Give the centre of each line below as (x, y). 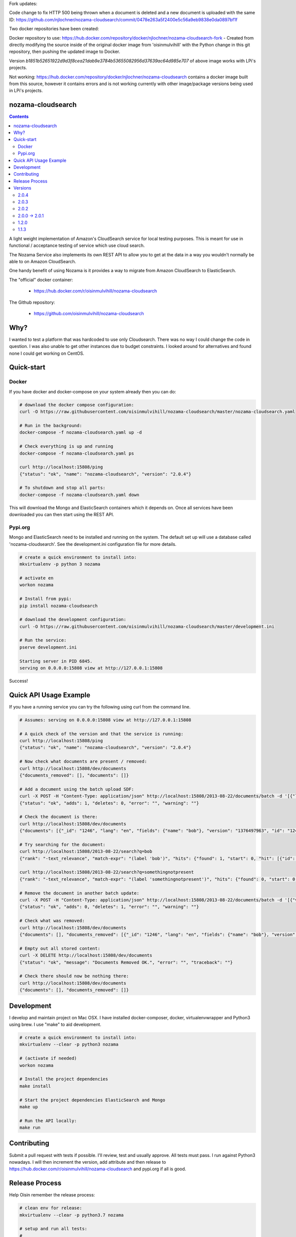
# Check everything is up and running (66, 446)
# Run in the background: (51, 425)
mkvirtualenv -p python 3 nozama (60, 564)
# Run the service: (43, 640)
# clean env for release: (51, 1208)
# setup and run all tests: (53, 1229)
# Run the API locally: (48, 1120)
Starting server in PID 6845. (56, 661)
